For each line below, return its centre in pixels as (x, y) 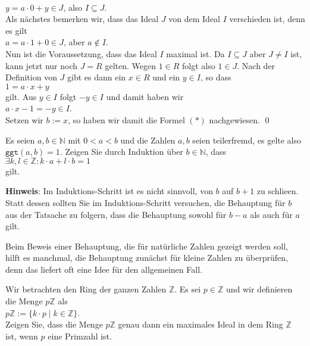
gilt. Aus (21, 96)
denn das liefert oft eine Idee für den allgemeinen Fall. (104, 269)
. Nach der (256, 65)
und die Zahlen (148, 140)
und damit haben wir (145, 96)
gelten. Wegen (130, 65)
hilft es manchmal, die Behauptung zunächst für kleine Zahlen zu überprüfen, (147, 258)
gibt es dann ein (97, 77)
